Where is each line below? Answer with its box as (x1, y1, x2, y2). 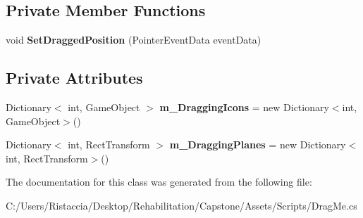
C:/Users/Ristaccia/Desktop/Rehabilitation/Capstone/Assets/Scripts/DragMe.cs (6, 198, 357, 212)
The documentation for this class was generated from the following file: (6, 174, 312, 189)
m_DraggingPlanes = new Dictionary (169, 137, 346, 152)
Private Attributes (6, 67, 143, 89)
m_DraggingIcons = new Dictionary (159, 100, 329, 114)
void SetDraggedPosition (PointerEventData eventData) (6, 32, 262, 47)
